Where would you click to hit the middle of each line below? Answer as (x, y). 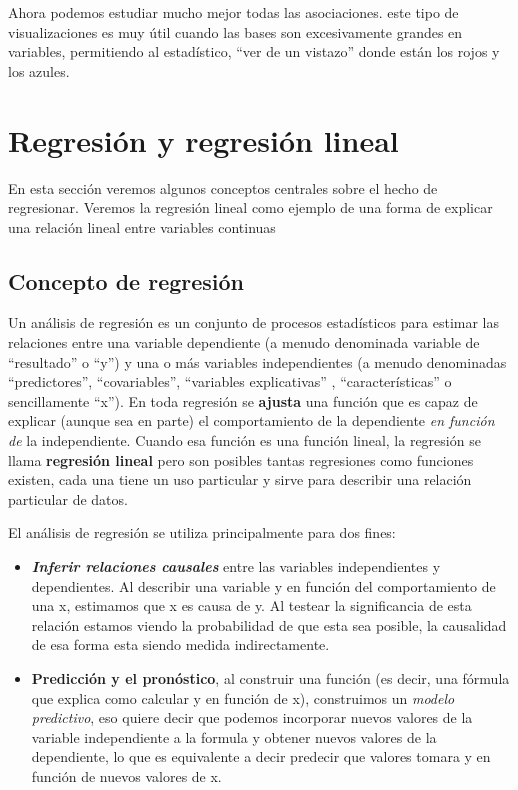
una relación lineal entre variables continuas (142, 226)
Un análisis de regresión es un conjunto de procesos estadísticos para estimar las (253, 322)
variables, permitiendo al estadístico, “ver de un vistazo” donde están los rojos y (254, 51)
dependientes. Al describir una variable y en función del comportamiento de (263, 585)
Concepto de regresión (126, 280)
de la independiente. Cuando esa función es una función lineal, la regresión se (244, 440)
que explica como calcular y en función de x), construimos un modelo (243, 697)
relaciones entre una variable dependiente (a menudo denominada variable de (244, 342)
